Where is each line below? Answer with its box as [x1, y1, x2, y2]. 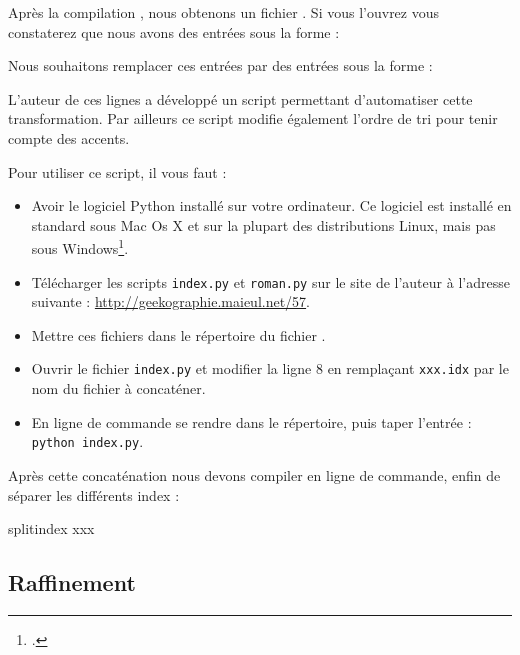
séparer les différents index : [8, 484, 180, 505]
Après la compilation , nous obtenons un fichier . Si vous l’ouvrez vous [8, 2, 440, 22]
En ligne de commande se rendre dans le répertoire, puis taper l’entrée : [31, 411, 472, 432]
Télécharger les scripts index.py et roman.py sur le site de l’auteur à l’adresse [31, 271, 510, 292]
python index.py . [31, 431, 144, 452]
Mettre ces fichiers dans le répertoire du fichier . [31, 324, 326, 345]
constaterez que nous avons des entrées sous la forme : [8, 21, 340, 42]
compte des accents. [8, 127, 130, 148]
